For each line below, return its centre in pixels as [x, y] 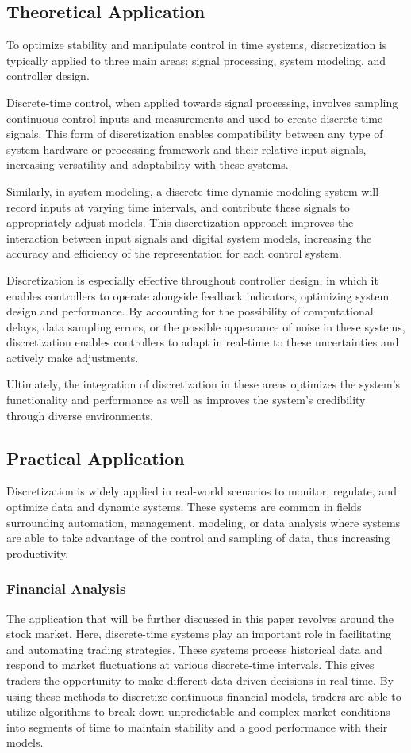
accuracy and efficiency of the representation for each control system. [174, 253]
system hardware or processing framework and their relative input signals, [186, 149]
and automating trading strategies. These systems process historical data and [194, 649]
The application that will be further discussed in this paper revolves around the [200, 618]
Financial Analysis [66, 589]
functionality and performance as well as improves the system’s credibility [186, 400]
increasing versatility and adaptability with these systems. [148, 164]
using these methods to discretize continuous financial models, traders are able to [204, 696]
